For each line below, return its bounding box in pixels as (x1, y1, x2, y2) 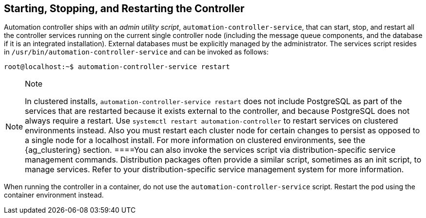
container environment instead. (4, 191, 104, 200)
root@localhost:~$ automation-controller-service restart (4, 63, 230, 71)
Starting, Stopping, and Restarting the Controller (4, 2, 245, 15)
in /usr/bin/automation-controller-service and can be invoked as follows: (4, 48, 269, 56)
